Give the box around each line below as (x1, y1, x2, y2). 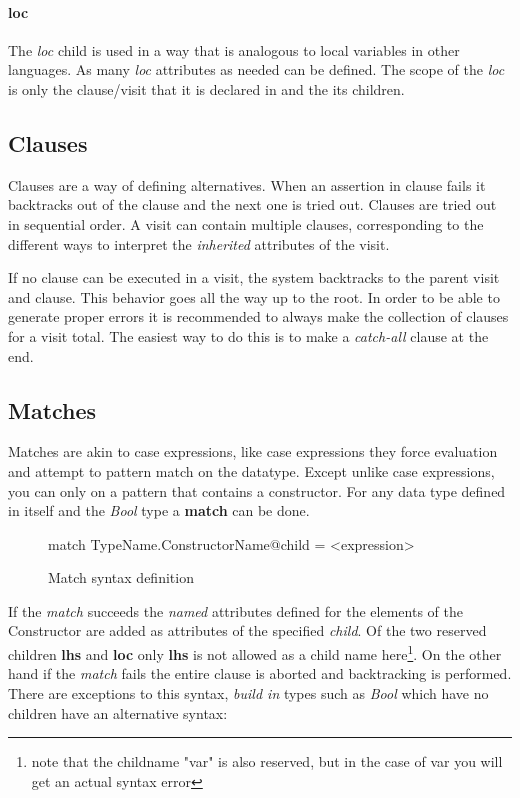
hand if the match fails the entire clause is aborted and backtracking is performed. (8, 663, 512, 684)
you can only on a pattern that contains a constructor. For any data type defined (8, 480, 506, 501)
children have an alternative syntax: (8, 702, 228, 723)
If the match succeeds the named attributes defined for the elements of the (8, 600, 463, 621)
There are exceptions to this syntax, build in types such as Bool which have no (8, 682, 489, 703)
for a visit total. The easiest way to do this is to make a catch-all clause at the (8, 325, 489, 346)
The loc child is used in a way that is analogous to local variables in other (8, 39, 460, 60)
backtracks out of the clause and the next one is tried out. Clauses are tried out (8, 194, 497, 215)
